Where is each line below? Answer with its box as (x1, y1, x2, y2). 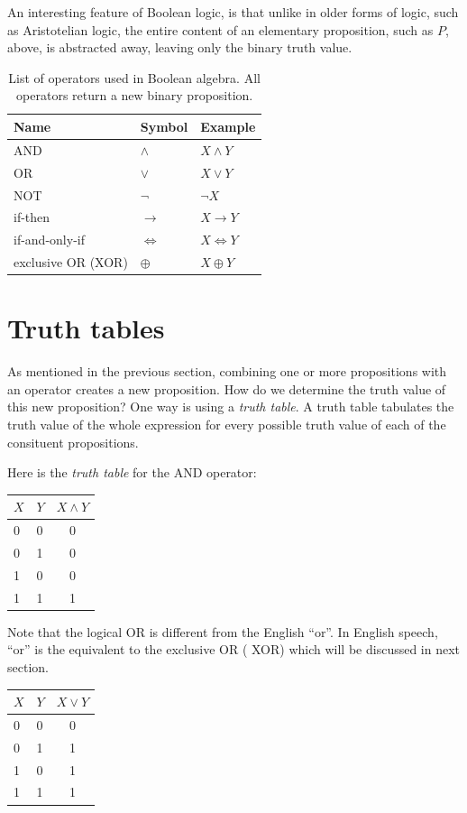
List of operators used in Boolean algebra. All (8, 68, 261, 87)
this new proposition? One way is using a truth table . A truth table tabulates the (7, 397, 454, 416)
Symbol (140, 116, 188, 135)
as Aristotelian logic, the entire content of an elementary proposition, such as (7, 20, 434, 39)
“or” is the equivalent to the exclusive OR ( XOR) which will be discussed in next (7, 640, 461, 659)
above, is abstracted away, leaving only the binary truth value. (7, 38, 353, 57)
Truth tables (7, 309, 165, 346)
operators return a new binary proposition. (16, 86, 253, 105)
